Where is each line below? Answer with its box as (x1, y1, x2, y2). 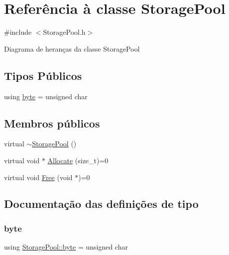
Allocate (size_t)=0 (47, 155, 109, 165)
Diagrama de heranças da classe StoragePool (4, 43, 140, 54)
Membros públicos (4, 115, 100, 130)
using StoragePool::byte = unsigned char (4, 242, 128, 252)
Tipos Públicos (4, 67, 82, 83)
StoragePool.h (43, 27, 86, 37)
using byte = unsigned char (4, 91, 88, 101)
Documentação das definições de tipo (4, 196, 199, 211)
